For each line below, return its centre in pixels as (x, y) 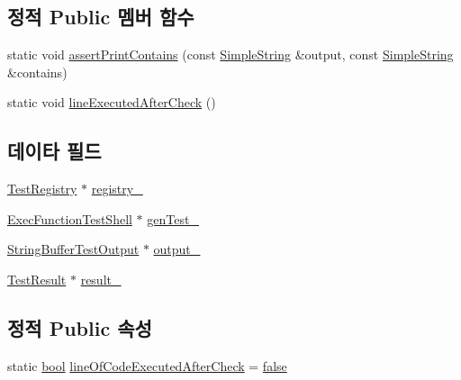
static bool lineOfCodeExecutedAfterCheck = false (147, 365)
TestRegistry (42, 189)
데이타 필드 (54, 151)
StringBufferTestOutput (73, 249)
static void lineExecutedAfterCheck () (112, 102)
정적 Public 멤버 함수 (101, 17)
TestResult (37, 279)
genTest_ (173, 218)
